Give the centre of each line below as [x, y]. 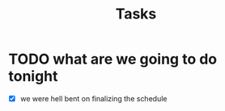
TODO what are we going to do [113, 59]
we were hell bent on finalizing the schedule [93, 98]
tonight [33, 76]
